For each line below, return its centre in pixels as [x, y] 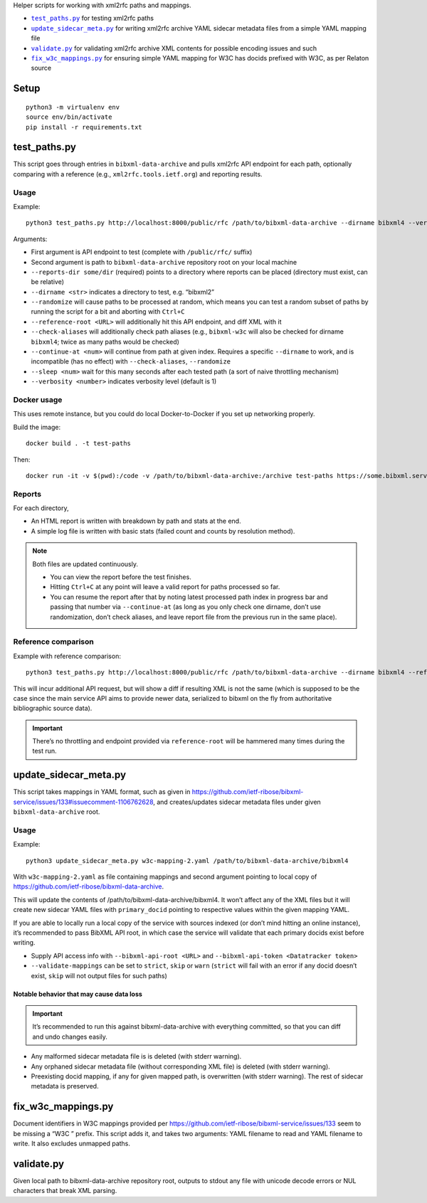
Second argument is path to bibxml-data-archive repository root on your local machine [164, 262]
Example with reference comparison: [67, 656]
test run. [44, 751]
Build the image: [37, 427]
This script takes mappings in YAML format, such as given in [102, 792]
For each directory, [41, 508]
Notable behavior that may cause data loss [78, 994]
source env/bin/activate [69, 117]
